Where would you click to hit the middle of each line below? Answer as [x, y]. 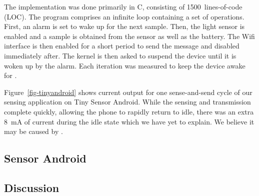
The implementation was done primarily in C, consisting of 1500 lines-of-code [123, 6]
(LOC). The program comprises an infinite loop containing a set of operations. [124, 16]
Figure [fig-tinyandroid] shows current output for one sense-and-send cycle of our [128, 92]
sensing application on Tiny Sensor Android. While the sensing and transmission [127, 102]
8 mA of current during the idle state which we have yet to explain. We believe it [129, 121]
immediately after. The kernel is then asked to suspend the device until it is [120, 55]
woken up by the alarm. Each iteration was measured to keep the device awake [125, 65]
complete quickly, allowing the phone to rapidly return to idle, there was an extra [129, 111]
